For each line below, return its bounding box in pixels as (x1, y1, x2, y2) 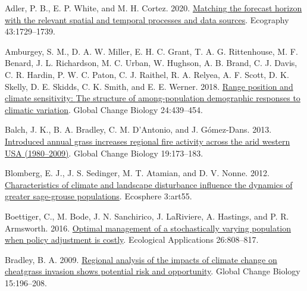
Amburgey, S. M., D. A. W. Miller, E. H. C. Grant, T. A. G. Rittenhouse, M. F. (5, 45, 298, 57)
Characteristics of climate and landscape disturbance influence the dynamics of (5, 178, 293, 190)
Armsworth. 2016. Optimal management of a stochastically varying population (5, 221, 292, 234)
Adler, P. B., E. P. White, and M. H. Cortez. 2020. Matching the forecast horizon (5, 2, 302, 14)
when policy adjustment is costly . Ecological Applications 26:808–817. (5, 233, 259, 246)
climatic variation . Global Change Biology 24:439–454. (5, 103, 203, 115)
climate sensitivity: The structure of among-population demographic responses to (5, 92, 300, 104)
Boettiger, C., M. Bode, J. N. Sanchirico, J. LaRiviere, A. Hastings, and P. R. (5, 209, 289, 222)
